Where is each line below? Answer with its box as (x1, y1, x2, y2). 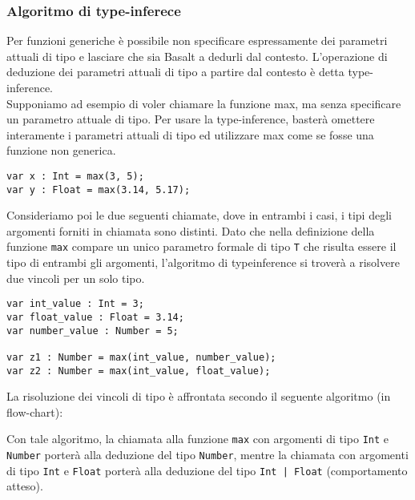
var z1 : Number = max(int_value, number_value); (6, 351, 276, 363)
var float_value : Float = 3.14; (6, 311, 184, 323)
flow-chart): (6, 403, 63, 420)
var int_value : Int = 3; (6, 298, 144, 310)
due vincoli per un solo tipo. (6, 269, 145, 286)
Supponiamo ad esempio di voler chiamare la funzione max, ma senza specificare (6, 95, 401, 111)
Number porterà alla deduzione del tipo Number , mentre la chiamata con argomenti (6, 446, 409, 463)
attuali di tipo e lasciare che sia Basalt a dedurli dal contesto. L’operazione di (6, 47, 388, 64)
